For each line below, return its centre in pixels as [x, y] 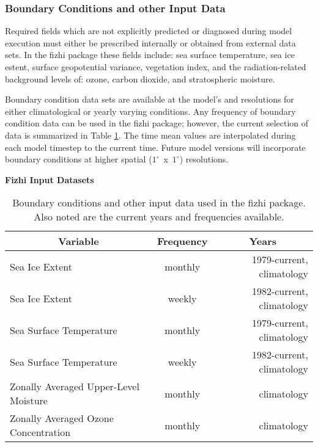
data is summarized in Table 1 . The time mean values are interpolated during [150, 135]
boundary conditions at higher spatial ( [79, 159]
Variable [79, 241]
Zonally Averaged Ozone [62, 418]
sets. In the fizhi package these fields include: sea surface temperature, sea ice [150, 55]
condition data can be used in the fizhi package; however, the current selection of [157, 123]
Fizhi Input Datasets [50, 179]
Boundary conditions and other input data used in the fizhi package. [159, 203]
